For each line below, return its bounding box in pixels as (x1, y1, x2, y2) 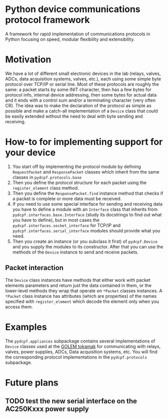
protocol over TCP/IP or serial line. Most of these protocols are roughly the (5, 81, 159, 87)
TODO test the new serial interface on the (5, 397, 137, 405)
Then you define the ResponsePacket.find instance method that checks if (12, 190, 163, 196)
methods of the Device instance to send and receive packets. (12, 249, 139, 255)
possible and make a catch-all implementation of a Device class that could (5, 108, 158, 114)
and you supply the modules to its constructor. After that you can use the (12, 243, 164, 249)
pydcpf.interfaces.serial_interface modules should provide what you (12, 227, 160, 233)
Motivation (5, 54, 52, 65)
